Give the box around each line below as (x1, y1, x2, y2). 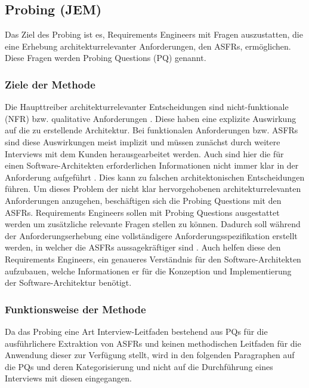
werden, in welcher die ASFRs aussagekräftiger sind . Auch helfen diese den (5, 241, 281, 253)
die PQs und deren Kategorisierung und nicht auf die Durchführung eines (5, 360, 273, 372)
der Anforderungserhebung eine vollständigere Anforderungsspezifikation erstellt (5, 229, 298, 242)
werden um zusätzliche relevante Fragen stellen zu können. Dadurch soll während (5, 218, 301, 230)
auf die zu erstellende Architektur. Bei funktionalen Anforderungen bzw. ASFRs (5, 124, 298, 136)
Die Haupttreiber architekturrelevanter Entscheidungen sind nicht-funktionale (5, 100, 289, 113)
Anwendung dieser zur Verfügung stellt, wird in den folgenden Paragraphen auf (5, 349, 295, 361)
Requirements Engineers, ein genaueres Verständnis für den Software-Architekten (5, 252, 301, 265)
